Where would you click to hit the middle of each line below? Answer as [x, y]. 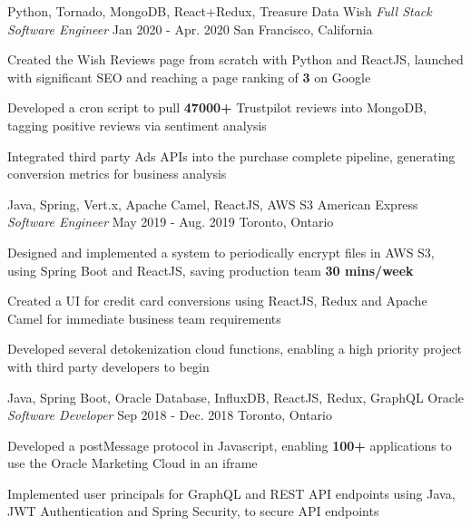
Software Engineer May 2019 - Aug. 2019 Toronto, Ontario [171, 222]
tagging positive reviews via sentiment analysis [137, 125]
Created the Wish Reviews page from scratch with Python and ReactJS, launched [235, 59]
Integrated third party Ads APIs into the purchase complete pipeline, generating [231, 156]
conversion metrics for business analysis [117, 174]
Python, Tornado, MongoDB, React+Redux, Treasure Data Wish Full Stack [220, 11]
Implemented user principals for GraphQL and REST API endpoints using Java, [231, 493]
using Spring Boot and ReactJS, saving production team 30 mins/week [211, 270]
